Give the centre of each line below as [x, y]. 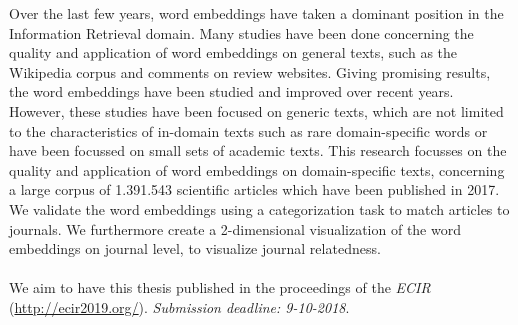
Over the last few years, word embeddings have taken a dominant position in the [256, 13]
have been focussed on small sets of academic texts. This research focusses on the [258, 150]
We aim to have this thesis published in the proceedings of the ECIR [220, 287]
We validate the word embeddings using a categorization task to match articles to [259, 208]
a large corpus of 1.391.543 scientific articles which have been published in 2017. [254, 189]
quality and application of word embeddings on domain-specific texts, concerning [257, 169]
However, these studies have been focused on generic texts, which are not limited [256, 110]
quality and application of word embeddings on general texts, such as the [233, 52]
